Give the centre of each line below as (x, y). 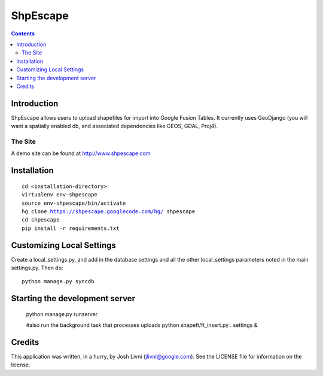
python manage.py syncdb (58, 282)
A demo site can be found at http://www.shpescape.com (81, 153)
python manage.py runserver (62, 314)
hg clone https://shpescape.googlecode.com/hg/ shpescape (109, 211)
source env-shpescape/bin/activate (74, 203)
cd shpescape (41, 220)
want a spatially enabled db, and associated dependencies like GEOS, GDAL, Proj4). (115, 126)
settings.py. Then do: (37, 268)
